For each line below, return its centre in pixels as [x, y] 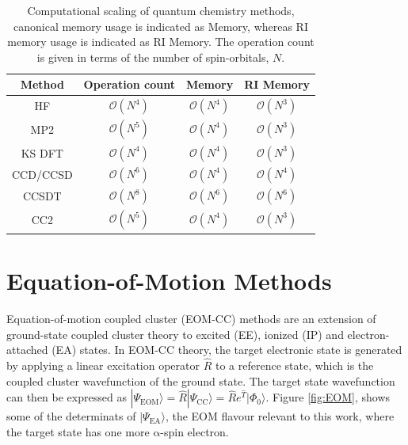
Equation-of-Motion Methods [169, 281]
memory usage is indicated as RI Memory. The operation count [161, 42]
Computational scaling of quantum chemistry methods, [161, 10]
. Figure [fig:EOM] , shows [328, 397]
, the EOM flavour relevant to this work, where [280, 416]
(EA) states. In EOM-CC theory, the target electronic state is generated [227, 350]
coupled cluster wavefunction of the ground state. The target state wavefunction [201, 380]
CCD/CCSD [42, 175]
